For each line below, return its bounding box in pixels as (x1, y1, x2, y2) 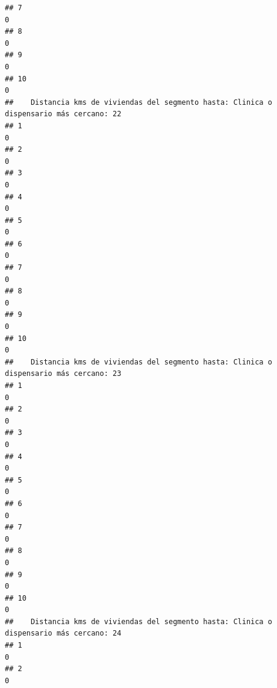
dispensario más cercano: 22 (5, 110, 122, 119)
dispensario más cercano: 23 (5, 369, 122, 378)
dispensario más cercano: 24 (5, 629, 122, 638)
